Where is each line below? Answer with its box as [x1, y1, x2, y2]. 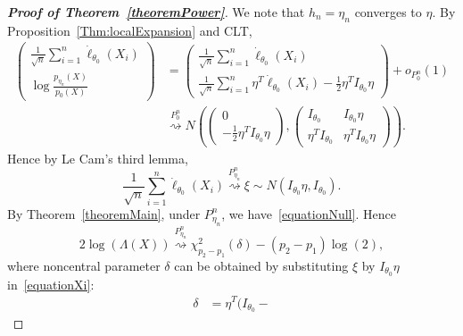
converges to [354, 3, 422, 21]
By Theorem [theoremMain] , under [7, 204, 201, 223]
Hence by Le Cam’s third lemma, [7, 148, 188, 167]
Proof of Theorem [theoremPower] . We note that [7, 3, 305, 21]
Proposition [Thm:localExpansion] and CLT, [7, 21, 252, 39]
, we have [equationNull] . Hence [221, 204, 396, 223]
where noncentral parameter [7, 256, 161, 274]
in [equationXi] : [7, 274, 95, 293]
